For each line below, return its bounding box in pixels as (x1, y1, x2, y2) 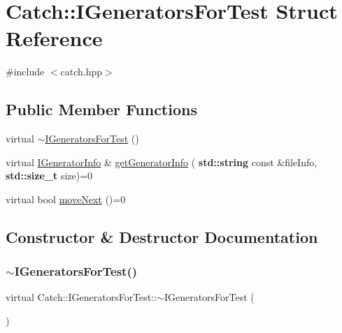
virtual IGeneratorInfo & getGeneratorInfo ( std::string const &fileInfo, (6, 154, 318, 169)
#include (6, 64, 45, 79)
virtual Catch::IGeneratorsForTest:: (6, 290, 157, 304)
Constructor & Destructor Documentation (6, 225, 318, 247)
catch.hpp (60, 64, 103, 79)
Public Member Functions (6, 98, 197, 120)
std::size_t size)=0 (6, 168, 93, 183)
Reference (6, 24, 103, 52)
